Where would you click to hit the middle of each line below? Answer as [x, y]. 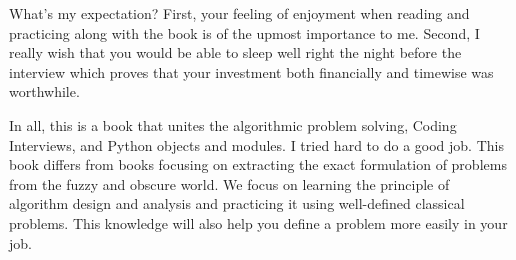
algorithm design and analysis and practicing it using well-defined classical [237, 203]
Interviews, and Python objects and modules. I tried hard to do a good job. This [256, 144]
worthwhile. [44, 91]
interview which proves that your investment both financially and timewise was [251, 71]
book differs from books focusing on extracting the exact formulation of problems [258, 164]
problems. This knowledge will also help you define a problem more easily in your [258, 222]
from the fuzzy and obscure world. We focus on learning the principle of [229, 183]
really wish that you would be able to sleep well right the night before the [235, 52]
